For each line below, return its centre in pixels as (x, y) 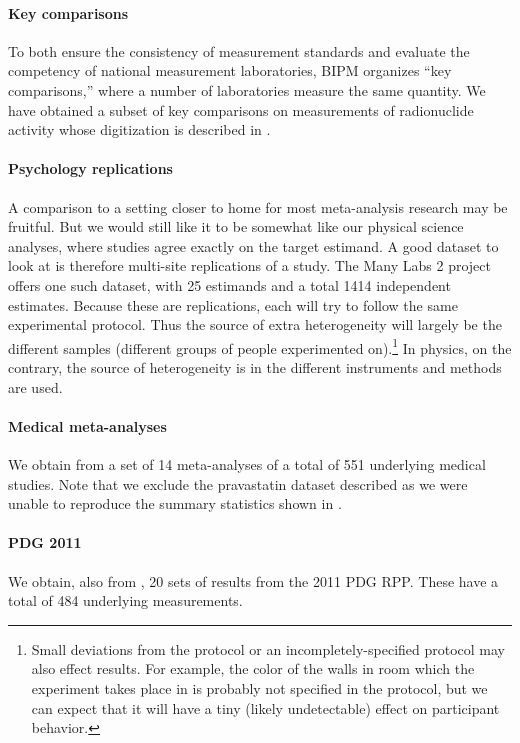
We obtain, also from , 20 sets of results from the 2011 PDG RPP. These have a (253, 580)
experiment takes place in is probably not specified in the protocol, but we (259, 687)
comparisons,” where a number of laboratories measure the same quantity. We (247, 89)
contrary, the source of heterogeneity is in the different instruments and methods (255, 366)
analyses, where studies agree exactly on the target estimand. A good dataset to (253, 245)
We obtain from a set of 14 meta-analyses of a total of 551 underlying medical (247, 463)
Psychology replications (90, 168)
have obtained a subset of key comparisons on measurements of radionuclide (241, 109)
